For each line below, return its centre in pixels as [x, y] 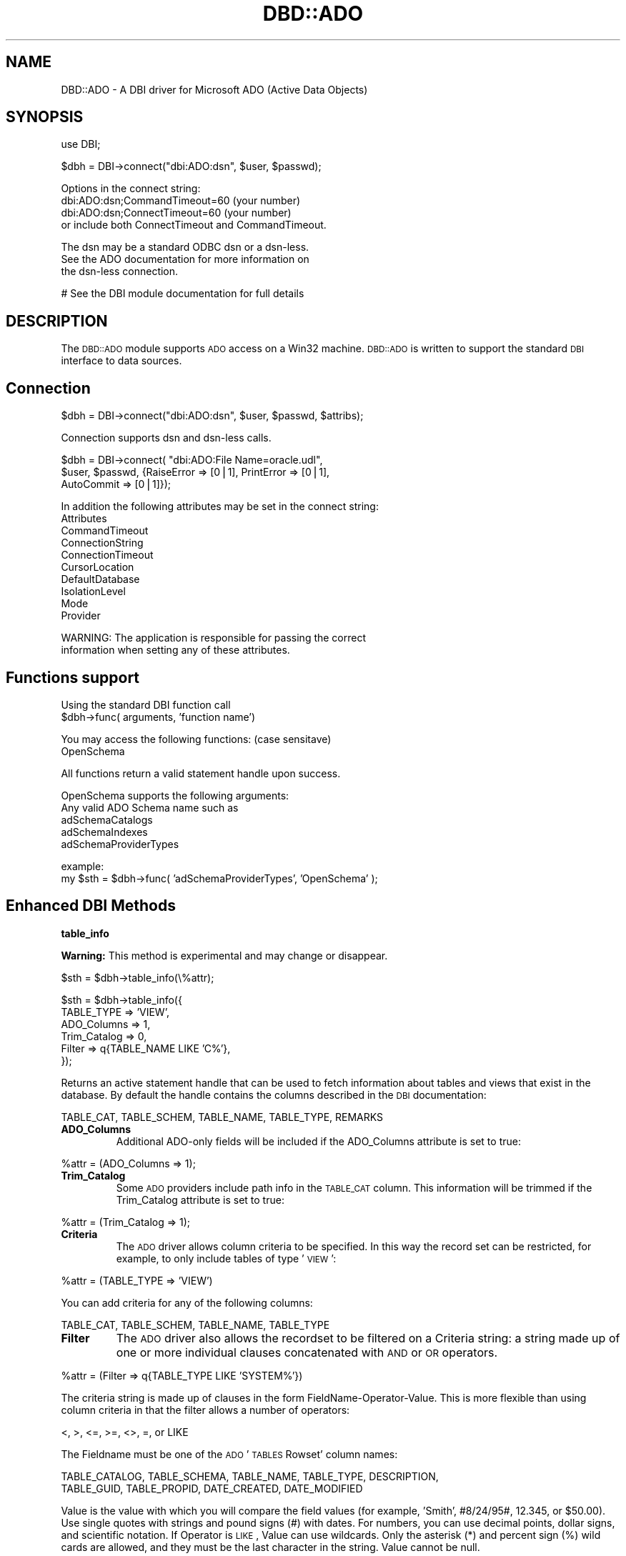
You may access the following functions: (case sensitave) [196, 739]
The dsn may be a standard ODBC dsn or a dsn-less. [185, 247]
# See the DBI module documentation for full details [183, 294]
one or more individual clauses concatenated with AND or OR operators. [307, 1352]
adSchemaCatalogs [107, 819]
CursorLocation [98, 567]
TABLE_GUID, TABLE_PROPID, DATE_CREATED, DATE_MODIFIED [212, 1488]
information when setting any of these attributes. [175, 650]
